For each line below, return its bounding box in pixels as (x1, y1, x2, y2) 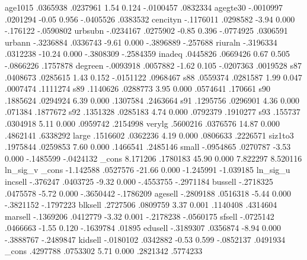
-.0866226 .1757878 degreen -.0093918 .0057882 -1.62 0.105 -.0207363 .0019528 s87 (5, 59, 302, 71)
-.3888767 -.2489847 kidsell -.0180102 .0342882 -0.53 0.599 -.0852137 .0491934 (5, 233, 286, 245)
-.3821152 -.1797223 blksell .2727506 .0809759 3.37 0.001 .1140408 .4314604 (5, 198, 277, 211)
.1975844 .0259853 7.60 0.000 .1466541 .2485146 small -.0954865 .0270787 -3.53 (5, 140, 291, 153)
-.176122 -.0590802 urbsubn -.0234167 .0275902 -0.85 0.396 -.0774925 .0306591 (5, 24, 288, 37)
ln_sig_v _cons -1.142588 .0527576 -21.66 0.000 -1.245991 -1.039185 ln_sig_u (5, 163, 290, 176)
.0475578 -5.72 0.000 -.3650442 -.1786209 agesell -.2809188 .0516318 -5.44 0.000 (5, 187, 292, 199)
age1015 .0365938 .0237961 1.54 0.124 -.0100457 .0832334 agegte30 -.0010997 (5, 1, 283, 13)
